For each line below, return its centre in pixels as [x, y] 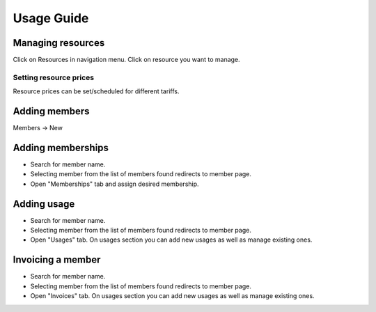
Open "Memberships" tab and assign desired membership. [115, 184]
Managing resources [59, 43]
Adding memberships [61, 147]
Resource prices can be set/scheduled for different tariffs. [96, 91]
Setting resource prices [53, 77]
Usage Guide [51, 18]
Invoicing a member [57, 260]
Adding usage [44, 204]
